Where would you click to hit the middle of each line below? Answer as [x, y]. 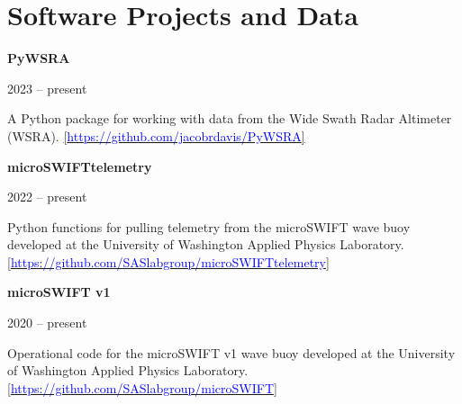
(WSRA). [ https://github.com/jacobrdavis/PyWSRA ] [156, 135]
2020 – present [47, 323]
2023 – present [47, 88]
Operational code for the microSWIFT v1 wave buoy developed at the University [231, 352]
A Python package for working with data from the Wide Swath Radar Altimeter [230, 118]
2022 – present [47, 197]
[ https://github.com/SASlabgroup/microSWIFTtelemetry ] [168, 261]
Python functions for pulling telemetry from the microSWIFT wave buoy [209, 226]
